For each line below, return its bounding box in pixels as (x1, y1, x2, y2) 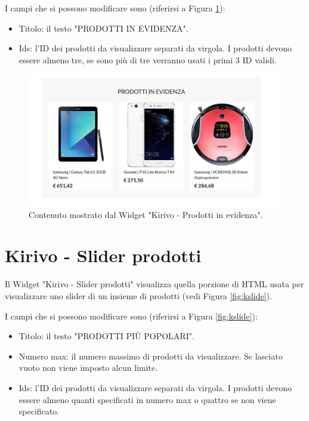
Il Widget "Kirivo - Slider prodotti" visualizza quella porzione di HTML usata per (5, 278, 304, 290)
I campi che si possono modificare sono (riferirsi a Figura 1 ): (5, 2, 225, 14)
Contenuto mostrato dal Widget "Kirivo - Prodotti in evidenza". (29, 208, 263, 220)
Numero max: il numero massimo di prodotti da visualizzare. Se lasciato (18, 349, 283, 362)
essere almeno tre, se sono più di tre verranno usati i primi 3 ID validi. (18, 53, 277, 66)
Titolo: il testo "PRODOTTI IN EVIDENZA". (18, 21, 189, 34)
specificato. (18, 405, 60, 417)
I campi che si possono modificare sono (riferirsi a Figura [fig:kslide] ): (5, 309, 258, 322)
